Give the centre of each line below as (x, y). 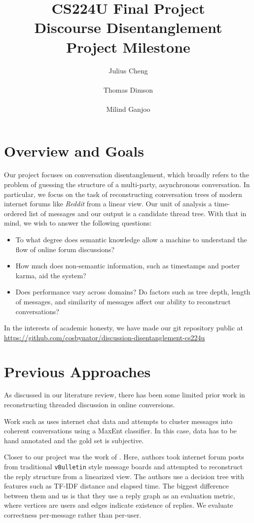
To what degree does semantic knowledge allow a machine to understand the (131, 239)
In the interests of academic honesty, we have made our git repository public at (124, 328)
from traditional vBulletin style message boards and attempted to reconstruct (124, 466)
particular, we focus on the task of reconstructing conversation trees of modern (123, 194)
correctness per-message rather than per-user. (73, 515)
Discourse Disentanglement (128, 27)
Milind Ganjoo (128, 109)
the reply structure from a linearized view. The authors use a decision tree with (124, 476)
